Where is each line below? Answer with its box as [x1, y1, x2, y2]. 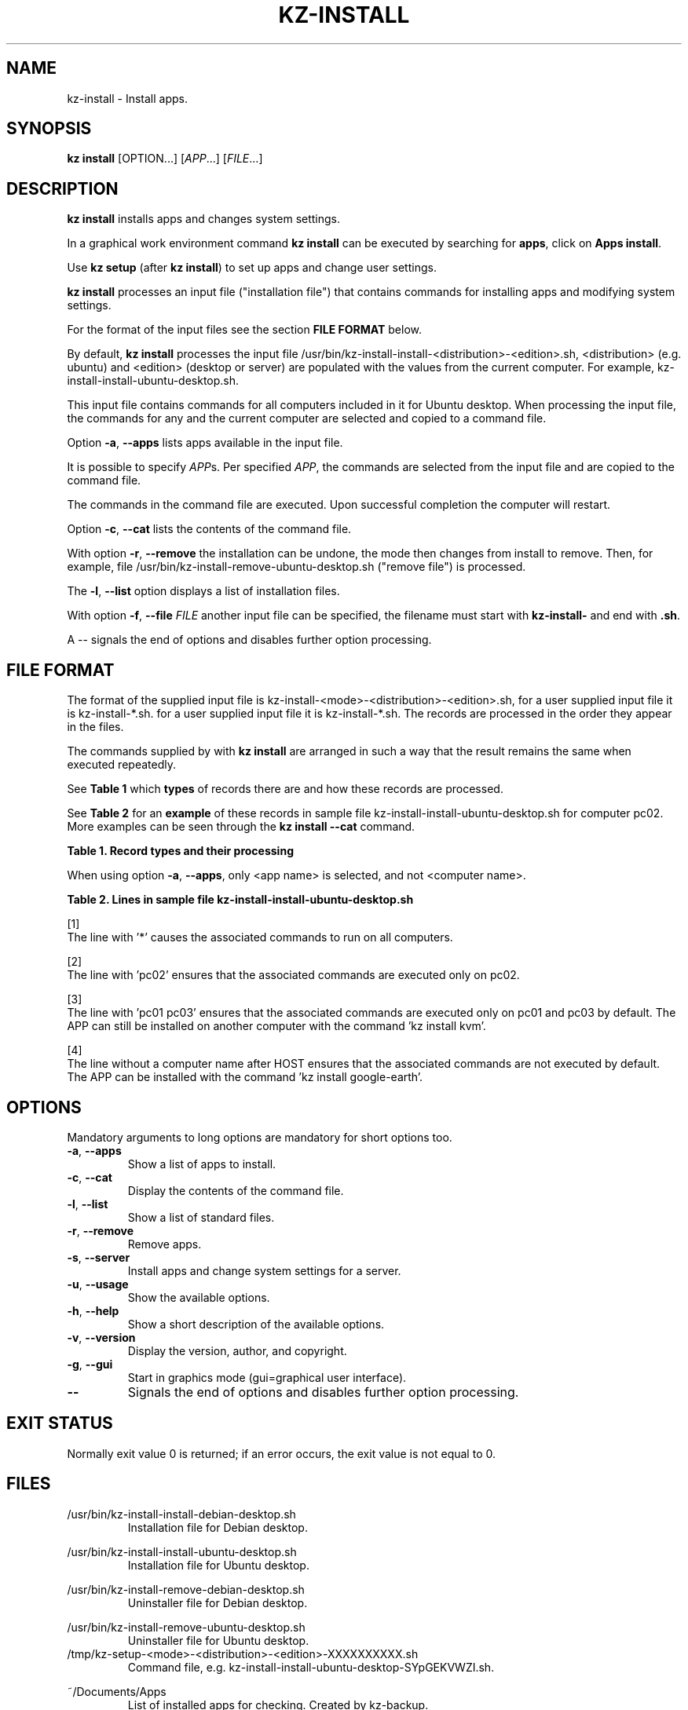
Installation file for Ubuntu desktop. [127, 1558, 309, 1572]
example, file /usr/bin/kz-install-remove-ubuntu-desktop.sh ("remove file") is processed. [67, 560, 526, 574]
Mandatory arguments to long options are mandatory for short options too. [67, 1130, 452, 1144]
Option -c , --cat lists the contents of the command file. [67, 522, 352, 536]
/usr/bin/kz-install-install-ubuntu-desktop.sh [67, 1544, 297, 1558]
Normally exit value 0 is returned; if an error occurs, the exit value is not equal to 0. [67, 1446, 496, 1460]
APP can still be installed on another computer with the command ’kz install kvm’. [67, 1019, 486, 1033]
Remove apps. [127, 1237, 202, 1251]
